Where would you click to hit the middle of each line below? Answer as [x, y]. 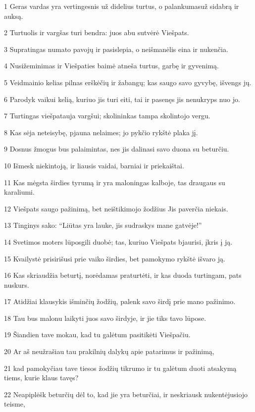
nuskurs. [17, 284]
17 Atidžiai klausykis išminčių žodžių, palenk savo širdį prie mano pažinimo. [120, 301]
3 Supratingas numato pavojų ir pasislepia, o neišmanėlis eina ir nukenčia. [116, 49]
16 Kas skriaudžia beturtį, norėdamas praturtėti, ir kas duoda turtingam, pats [123, 275]
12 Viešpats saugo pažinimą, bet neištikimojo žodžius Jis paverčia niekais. [116, 208]
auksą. [14, 16]
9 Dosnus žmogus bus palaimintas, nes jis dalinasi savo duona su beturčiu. [117, 149]
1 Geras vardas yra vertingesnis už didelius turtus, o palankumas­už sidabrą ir [122, 6]
